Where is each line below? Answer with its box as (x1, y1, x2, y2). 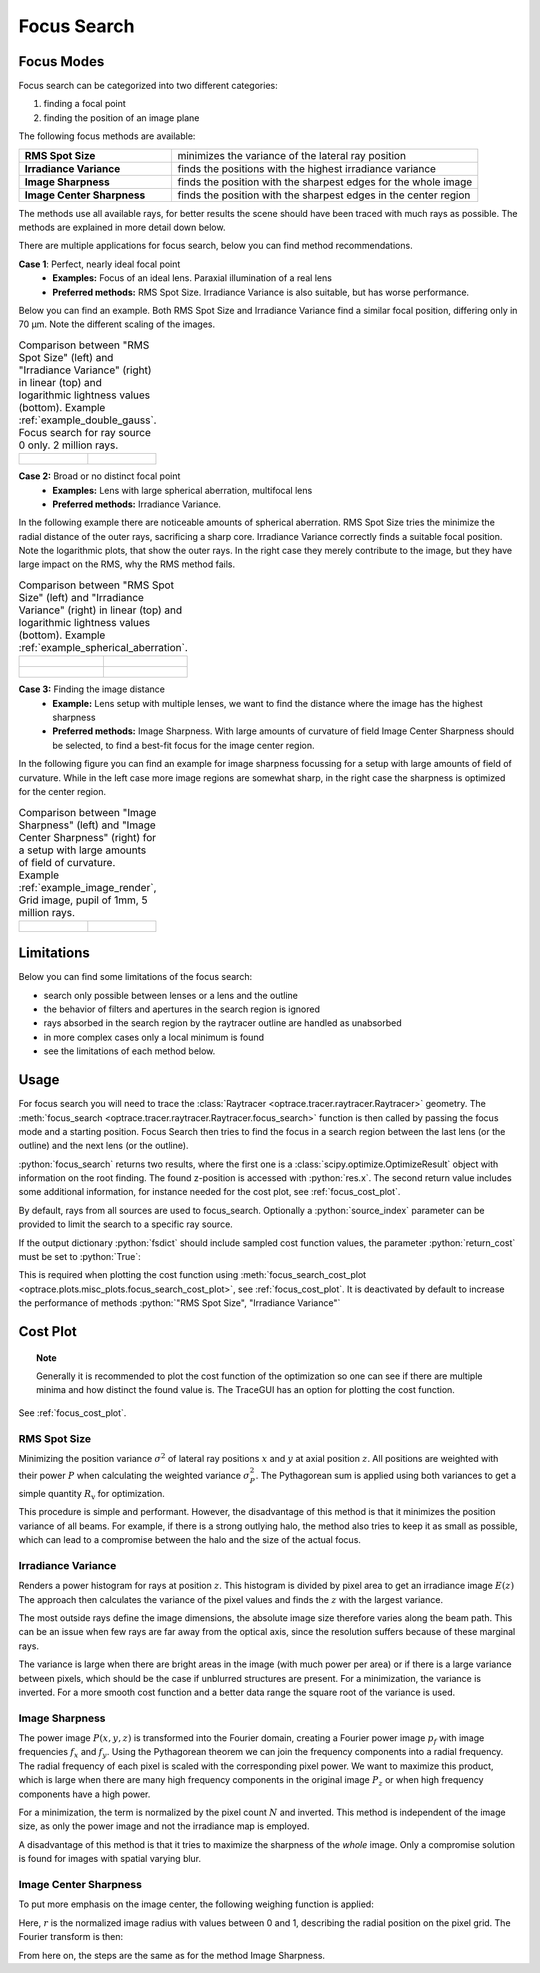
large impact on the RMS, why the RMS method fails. (18, 558, 235, 570)
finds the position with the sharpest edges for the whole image (177, 175, 473, 189)
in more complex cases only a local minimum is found (43, 1031, 265, 1043)
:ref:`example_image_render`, (18, 880, 157, 894)
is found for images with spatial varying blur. (18, 1853, 202, 1865)
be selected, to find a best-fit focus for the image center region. (52, 739, 315, 751)
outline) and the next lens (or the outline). (18, 1140, 189, 1152)
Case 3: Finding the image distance (18, 683, 165, 695)
